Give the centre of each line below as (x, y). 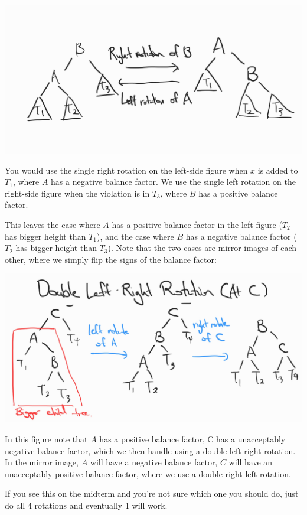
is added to (278, 170)
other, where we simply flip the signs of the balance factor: (111, 259)
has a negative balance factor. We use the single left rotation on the (173, 182)
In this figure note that (46, 439)
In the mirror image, (42, 462)
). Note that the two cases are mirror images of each (202, 248)
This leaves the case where (53, 224)
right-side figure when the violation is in (77, 193)
